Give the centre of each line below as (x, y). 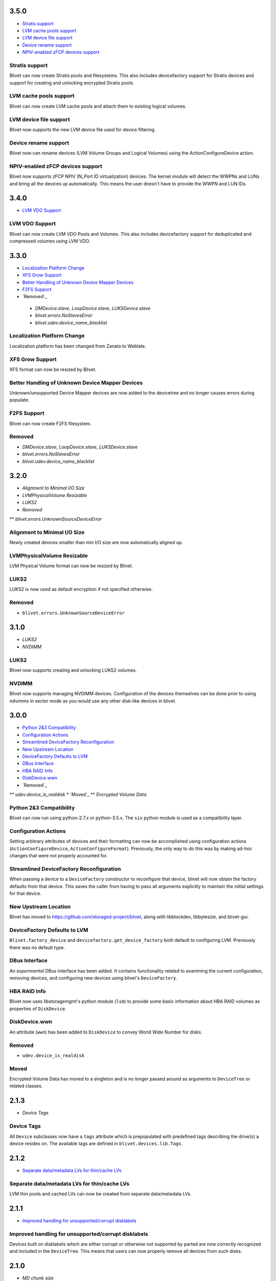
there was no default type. (37, 947)
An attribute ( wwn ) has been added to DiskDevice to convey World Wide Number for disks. (106, 1032)
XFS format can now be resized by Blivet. (53, 369)
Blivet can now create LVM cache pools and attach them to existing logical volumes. (98, 106)
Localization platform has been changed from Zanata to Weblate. (78, 346)
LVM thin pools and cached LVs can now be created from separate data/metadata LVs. (100, 1193)
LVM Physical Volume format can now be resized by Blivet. (71, 566)
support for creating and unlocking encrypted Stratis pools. (72, 82)
